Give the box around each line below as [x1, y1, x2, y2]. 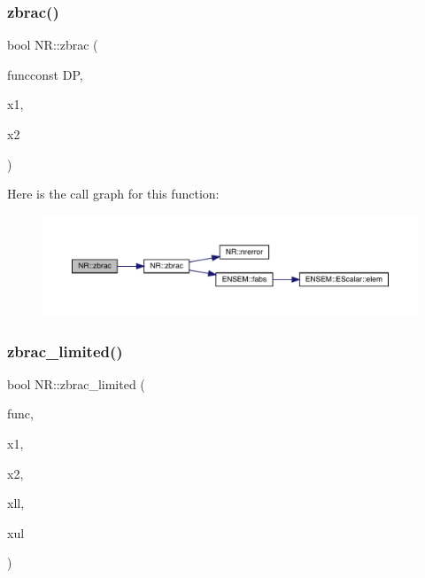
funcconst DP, [7, 65, 83, 83]
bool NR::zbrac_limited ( [7, 374, 145, 393]
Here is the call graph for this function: [7, 184, 220, 203]
